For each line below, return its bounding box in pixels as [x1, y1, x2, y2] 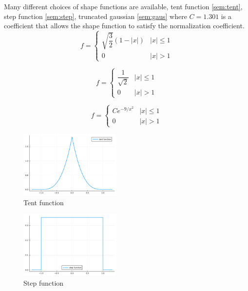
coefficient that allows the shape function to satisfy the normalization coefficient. [4, 20, 245, 31]
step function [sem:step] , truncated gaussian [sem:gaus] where [4, 11, 187, 21]
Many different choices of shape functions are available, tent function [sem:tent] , [4, 1, 243, 11]
